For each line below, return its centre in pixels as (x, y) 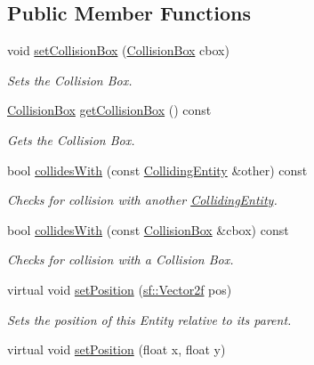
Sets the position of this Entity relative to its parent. (149, 319)
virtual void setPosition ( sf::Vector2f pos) (120, 289)
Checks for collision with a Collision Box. (121, 260)
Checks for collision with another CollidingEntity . (142, 200)
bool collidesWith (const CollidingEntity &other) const (157, 170)
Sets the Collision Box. (70, 80)
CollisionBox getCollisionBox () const (109, 110)
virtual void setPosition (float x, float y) (117, 349)
